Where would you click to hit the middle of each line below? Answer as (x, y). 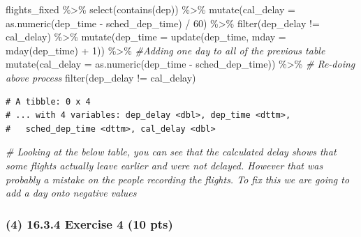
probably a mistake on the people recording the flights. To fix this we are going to (178, 179)
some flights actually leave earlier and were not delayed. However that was (164, 165)
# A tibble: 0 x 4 (48, 101)
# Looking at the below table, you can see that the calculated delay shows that (171, 152)
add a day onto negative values (71, 193)
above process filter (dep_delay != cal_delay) (101, 77)
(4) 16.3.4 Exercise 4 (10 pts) (89, 223)
